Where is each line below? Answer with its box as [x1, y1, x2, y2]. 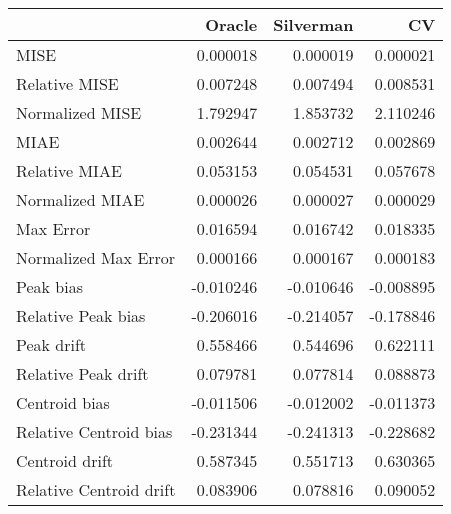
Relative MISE [16, 72, 119, 95]
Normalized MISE [16, 101, 142, 124]
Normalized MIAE [16, 188, 145, 211]
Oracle [205, 13, 258, 36]
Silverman [273, 13, 354, 36]
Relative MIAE [16, 159, 122, 182]
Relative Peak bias [16, 304, 146, 327]
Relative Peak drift [16, 362, 149, 385]
